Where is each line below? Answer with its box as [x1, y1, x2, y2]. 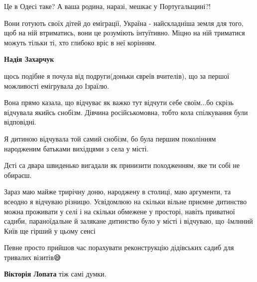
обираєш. [4, 169, 32, 180]
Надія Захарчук [4, 54, 54, 64]
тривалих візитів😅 [4, 252, 61, 262]
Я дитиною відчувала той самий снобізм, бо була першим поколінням [4, 133, 216, 143]
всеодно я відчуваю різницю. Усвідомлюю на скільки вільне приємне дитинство [4, 196, 247, 206]
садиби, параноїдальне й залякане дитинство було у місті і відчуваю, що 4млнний [4, 216, 253, 226]
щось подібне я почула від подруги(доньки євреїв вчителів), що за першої [4, 70, 230, 81]
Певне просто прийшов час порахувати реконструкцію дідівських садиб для [4, 242, 234, 253]
